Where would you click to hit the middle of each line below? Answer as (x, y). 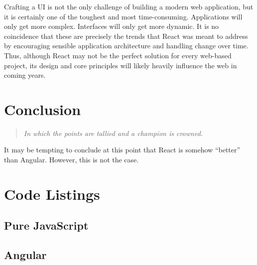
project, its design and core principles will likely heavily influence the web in (121, 65)
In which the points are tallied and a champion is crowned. (113, 133)
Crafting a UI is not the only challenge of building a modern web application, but (129, 6)
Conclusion (43, 109)
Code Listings (52, 194)
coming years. (25, 75)
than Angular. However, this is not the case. (71, 160)
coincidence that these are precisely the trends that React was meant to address (126, 36)
